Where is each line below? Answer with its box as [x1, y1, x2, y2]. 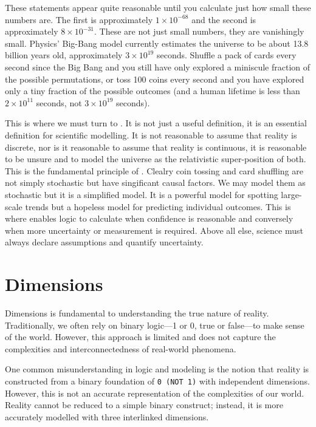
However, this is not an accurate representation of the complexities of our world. [5, 386, 304, 399]
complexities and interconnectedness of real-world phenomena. [5, 342, 236, 355]
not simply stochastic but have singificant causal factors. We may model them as [5, 176, 306, 189]
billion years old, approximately [5, 49, 123, 61]
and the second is [191, 13, 256, 26]
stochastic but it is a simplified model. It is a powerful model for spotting [5, 188, 278, 200]
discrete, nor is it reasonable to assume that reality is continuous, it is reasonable [5, 140, 307, 153]
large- [281, 188, 302, 200]
